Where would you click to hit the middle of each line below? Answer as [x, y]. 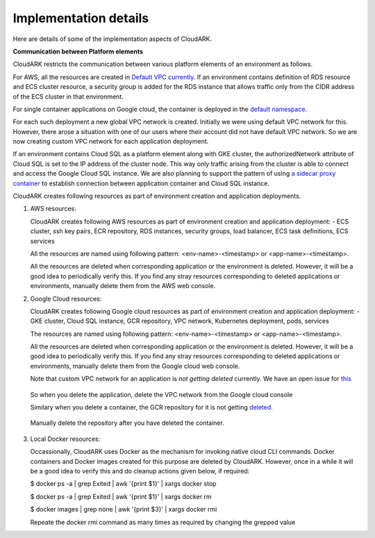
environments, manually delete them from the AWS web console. [123, 286]
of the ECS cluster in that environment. [68, 96]
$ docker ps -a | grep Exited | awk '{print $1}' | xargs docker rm [121, 496]
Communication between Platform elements [78, 51]
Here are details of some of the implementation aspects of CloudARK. [112, 39]
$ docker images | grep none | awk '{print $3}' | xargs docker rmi [124, 510]
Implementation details [81, 18]
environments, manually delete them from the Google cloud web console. [135, 366]
